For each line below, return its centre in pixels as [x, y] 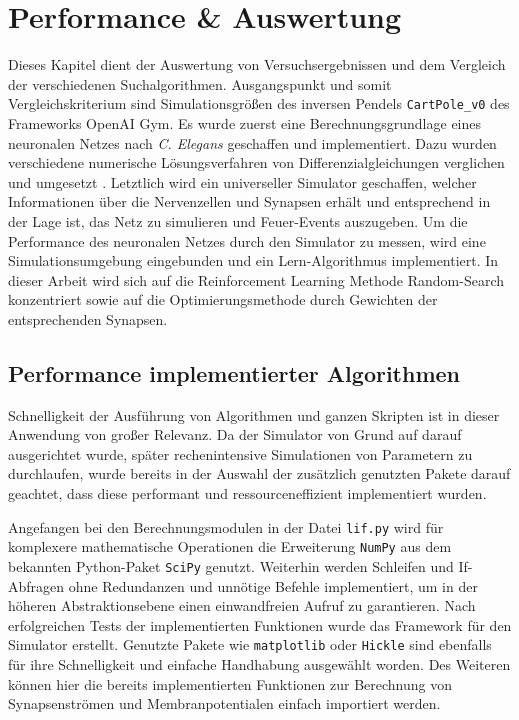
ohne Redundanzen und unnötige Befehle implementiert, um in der [273, 585]
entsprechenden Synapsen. [88, 318]
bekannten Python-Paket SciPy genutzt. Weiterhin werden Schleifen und [231, 565]
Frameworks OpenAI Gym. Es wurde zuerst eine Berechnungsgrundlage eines [245, 122]
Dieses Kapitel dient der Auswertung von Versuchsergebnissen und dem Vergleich [257, 64]
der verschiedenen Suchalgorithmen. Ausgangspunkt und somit [200, 83]
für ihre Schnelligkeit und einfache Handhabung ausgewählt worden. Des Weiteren [259, 664]
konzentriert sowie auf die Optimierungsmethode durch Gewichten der [223, 299]
